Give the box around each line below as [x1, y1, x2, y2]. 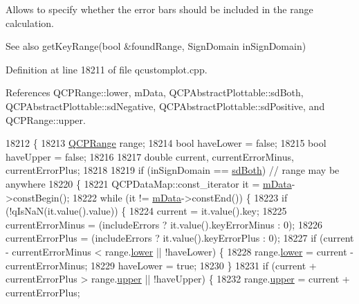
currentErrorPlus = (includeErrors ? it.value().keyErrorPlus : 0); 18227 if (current [6, 231, 354, 245]
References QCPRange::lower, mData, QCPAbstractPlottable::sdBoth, [6, 85, 304, 100]
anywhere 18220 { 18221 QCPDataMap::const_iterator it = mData [6, 176, 292, 190]
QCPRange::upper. [6, 112, 86, 127]
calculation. [6, 15, 55, 30]
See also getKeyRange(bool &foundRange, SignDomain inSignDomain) [6, 39, 306, 53]
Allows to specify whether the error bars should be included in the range [6, 2, 313, 16]
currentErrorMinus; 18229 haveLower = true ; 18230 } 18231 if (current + [6, 258, 317, 272]
